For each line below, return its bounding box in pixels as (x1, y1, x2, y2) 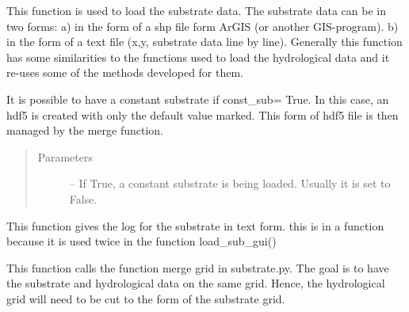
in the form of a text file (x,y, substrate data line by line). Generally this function (6, 33, 403, 50)
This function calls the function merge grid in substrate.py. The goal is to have (6, 259, 389, 276)
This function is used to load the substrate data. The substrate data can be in (6, 2, 386, 18)
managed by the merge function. (6, 122, 163, 139)
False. (69, 190, 97, 207)
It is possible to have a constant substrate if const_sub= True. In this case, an (6, 90, 389, 107)
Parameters (37, 148, 93, 165)
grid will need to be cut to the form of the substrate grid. (6, 290, 285, 306)
